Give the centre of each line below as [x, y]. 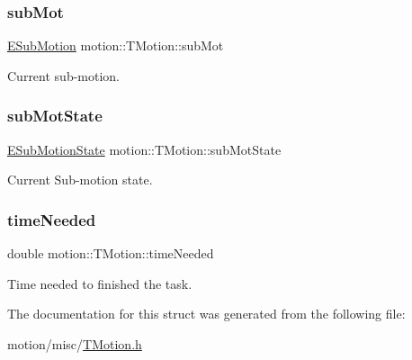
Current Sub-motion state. [80, 180]
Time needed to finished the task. [100, 283]
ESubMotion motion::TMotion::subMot [116, 45]
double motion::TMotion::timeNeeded [111, 253]
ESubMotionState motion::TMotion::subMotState [144, 149]
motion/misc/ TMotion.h [75, 343]
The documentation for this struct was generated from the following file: [206, 314]
